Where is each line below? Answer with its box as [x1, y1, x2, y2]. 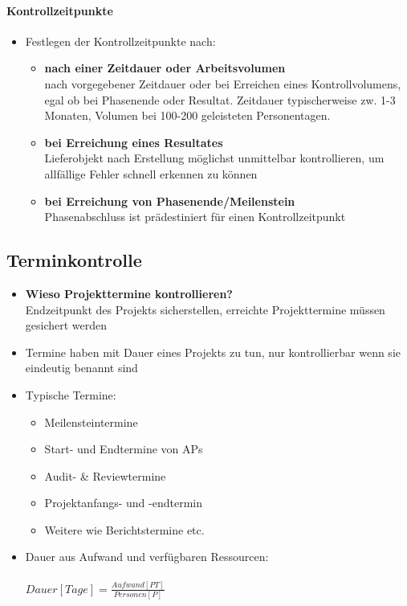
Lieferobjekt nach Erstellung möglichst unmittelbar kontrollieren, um [44, 149, 385, 166]
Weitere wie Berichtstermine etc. [44, 521, 205, 538]
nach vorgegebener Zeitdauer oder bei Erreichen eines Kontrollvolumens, [44, 75, 401, 92]
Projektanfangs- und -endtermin [44, 494, 202, 511]
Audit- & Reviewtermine [44, 467, 166, 484]
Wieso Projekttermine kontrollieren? [25, 285, 233, 301]
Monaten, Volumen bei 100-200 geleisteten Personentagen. [44, 107, 331, 124]
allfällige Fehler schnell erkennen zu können [44, 165, 258, 182]
